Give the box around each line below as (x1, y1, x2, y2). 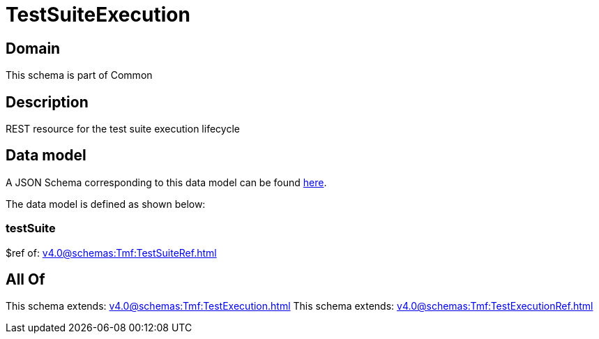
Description (6, 93, 89, 111)
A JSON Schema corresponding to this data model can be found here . (6, 176, 327, 188)
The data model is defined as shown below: (6, 197, 206, 210)
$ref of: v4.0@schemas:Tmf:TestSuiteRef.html (6, 246, 217, 259)
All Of (6, 271, 45, 289)
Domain (6, 39, 61, 57)
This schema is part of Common (6, 69, 153, 82)
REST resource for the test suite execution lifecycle (6, 123, 240, 135)
